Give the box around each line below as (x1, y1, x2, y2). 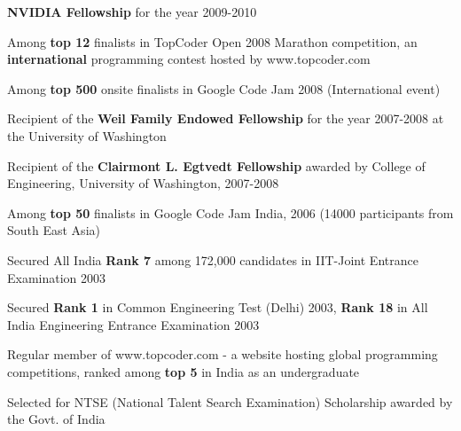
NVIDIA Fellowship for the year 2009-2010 (7, 3, 257, 20)
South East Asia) (7, 221, 100, 239)
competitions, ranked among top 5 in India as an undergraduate (7, 362, 360, 380)
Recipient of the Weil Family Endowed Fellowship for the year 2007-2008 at (7, 109, 444, 128)
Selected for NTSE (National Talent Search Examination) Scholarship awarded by (7, 392, 453, 411)
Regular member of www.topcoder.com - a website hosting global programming (7, 345, 438, 364)
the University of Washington (7, 126, 167, 145)
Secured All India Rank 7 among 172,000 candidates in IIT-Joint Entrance (7, 250, 418, 269)
